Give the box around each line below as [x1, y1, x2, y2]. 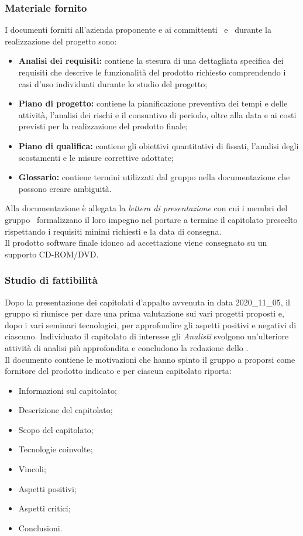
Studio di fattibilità [5, 273, 98, 287]
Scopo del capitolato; [18, 423, 94, 435]
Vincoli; [18, 463, 46, 475]
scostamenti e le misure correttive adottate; [18, 151, 174, 163]
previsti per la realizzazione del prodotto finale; [18, 120, 188, 132]
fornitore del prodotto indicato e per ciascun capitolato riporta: [5, 365, 232, 377]
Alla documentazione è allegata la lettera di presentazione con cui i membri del [5, 202, 288, 214]
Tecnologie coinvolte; [18, 443, 93, 455]
